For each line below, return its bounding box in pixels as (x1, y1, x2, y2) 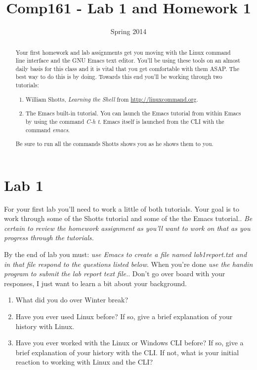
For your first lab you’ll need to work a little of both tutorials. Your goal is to (4, 203, 239, 214)
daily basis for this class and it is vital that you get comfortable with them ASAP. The (15, 64, 239, 73)
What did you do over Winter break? (15, 295, 128, 305)
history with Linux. (15, 321, 74, 331)
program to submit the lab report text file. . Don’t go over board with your (4, 268, 225, 279)
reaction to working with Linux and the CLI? (15, 357, 153, 367)
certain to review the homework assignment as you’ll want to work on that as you (4, 222, 251, 233)
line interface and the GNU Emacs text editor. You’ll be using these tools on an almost (15, 56, 240, 65)
